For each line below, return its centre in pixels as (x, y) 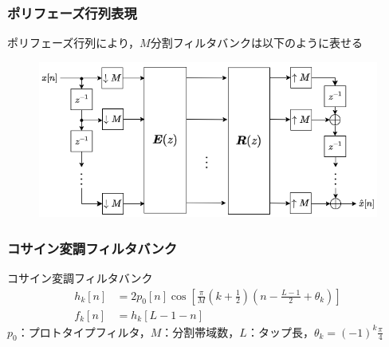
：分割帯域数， (200, 331)
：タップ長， (280, 331)
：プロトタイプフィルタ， (84, 331)
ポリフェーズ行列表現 (72, 12)
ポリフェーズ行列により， (74, 43)
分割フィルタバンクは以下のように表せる (257, 43)
